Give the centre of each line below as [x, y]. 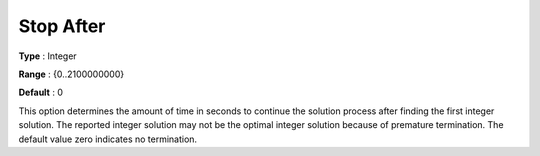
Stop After [62, 26]
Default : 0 [41, 92]
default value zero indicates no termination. [108, 139]
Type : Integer [47, 56]
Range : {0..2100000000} [71, 74]
